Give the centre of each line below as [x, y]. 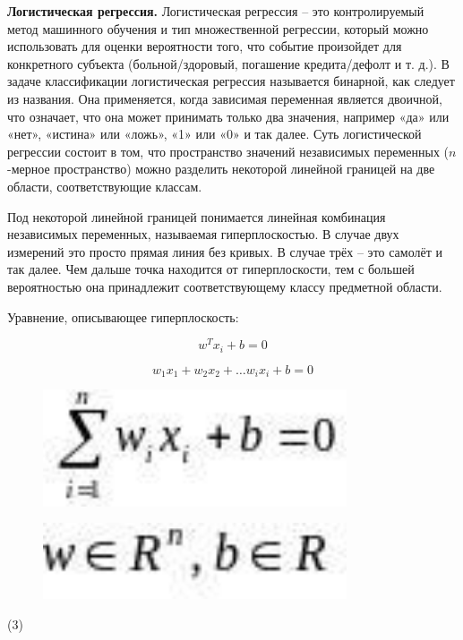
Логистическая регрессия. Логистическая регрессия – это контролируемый [216, 11]
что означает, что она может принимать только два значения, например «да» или [228, 116]
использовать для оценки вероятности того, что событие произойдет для [205, 46]
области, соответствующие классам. [105, 186]
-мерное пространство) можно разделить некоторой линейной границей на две [221, 169]
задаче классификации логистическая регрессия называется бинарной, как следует [231, 81]
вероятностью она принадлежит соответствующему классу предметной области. [225, 286]
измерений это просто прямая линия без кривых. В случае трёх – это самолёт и [225, 251]
